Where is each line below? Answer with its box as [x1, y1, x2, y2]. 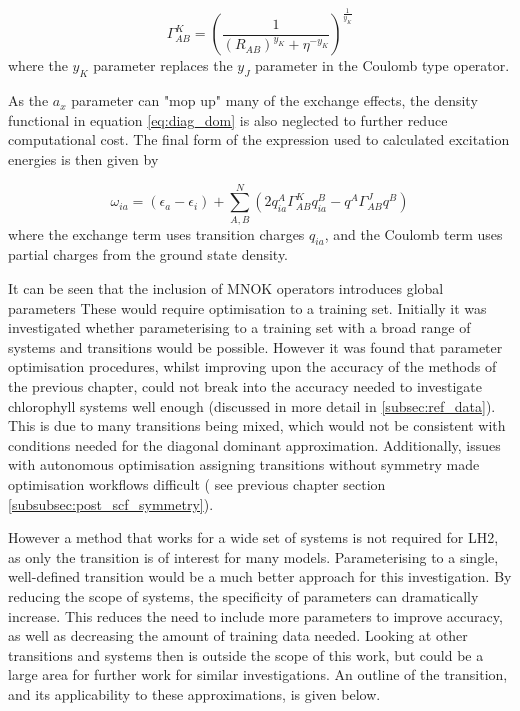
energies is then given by [8, 148, 159, 169]
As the [8, 90, 49, 111]
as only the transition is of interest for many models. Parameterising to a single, [8, 546, 499, 567]
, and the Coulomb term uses [324, 223, 503, 244]
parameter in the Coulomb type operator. [255, 55, 510, 76]
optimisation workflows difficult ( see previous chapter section [8, 473, 386, 494]
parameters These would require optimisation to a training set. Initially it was [8, 297, 487, 318]
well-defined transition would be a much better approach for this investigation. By [8, 566, 512, 587]
